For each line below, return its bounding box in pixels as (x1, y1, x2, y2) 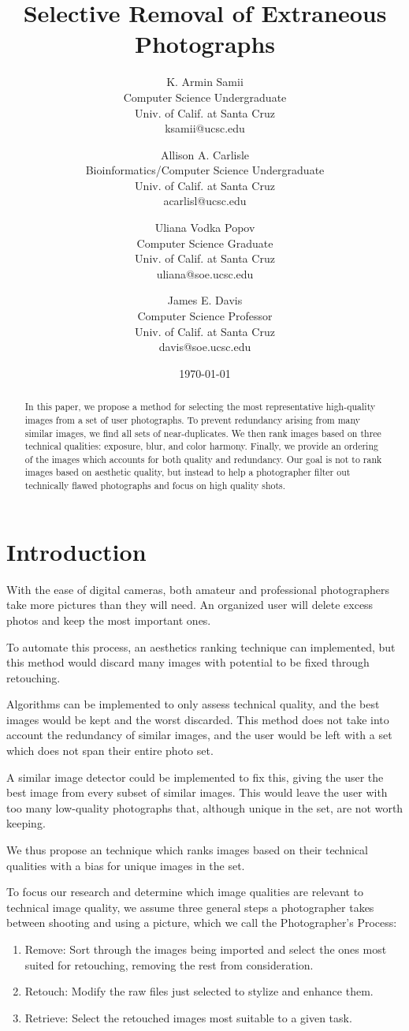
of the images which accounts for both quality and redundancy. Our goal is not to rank (24, 452, 382, 465)
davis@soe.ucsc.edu (158, 338, 251, 355)
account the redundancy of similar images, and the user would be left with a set (6, 727, 392, 743)
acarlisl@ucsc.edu (163, 192, 247, 209)
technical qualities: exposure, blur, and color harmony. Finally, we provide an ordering (24, 439, 378, 453)
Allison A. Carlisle (160, 146, 250, 162)
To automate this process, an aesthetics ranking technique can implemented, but (6, 638, 396, 655)
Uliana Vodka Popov (154, 219, 255, 236)
